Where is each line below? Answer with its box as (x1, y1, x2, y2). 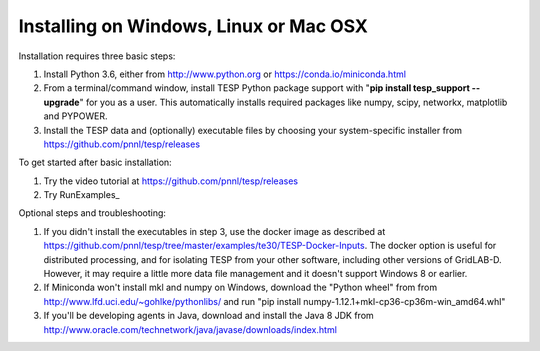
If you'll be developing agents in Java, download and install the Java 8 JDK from (43, 310, 374, 322)
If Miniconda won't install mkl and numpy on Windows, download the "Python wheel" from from (43, 281, 438, 294)
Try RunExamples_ (43, 189, 120, 201)
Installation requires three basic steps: (18, 50, 176, 62)
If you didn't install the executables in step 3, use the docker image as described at (43, 225, 386, 237)
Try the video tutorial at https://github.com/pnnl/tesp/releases (43, 175, 299, 187)
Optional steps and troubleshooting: (18, 207, 167, 219)
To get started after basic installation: (18, 156, 172, 169)
